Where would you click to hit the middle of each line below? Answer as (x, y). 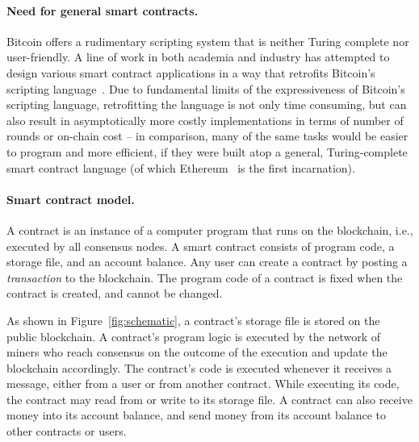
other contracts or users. (67, 431)
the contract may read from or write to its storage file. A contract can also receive (209, 399)
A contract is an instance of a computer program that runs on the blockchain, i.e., (210, 229)
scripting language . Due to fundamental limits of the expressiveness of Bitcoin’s (206, 88)
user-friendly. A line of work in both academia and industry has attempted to (198, 57)
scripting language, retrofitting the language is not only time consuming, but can (207, 104)
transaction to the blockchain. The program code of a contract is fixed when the (205, 277)
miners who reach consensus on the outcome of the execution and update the (197, 352)
